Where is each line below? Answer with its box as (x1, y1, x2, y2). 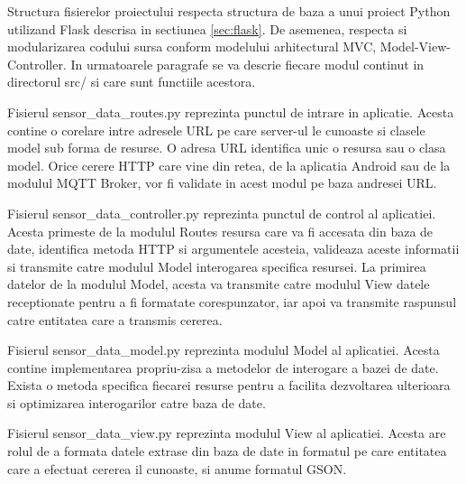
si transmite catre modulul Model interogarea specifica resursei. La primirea (7, 256, 426, 275)
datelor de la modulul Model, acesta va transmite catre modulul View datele (7, 275, 430, 293)
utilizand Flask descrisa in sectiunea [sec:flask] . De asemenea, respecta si (7, 19, 407, 38)
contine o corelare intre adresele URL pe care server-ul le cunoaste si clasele (7, 120, 425, 139)
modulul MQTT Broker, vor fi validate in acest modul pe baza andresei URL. (7, 173, 437, 192)
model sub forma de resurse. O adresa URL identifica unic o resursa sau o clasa (7, 138, 446, 157)
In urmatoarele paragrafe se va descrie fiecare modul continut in (70, 54, 425, 73)
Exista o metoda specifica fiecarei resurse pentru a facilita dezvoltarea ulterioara (7, 376, 451, 395)
